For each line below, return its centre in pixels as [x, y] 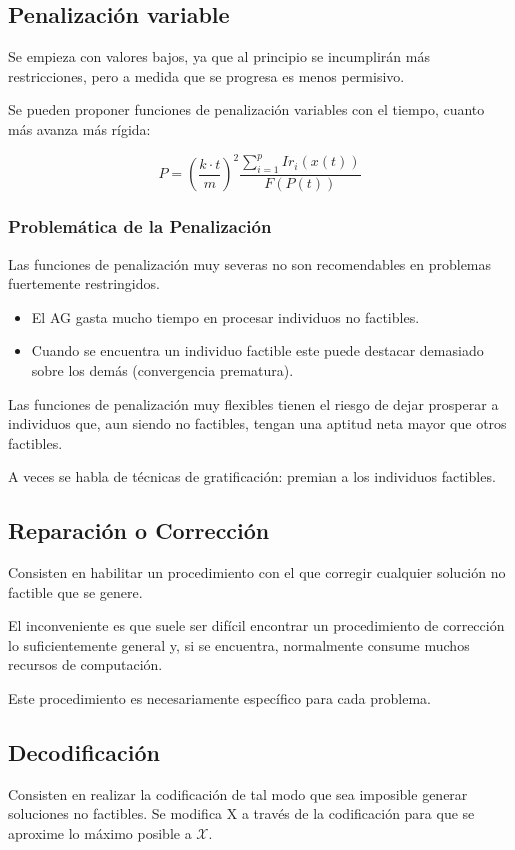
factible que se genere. [75, 591]
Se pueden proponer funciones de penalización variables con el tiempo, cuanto [246, 109]
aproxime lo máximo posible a [100, 833]
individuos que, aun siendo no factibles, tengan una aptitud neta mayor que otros [257, 423]
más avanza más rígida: [79, 128]
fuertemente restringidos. [84, 283]
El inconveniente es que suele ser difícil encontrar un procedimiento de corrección [256, 625]
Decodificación [84, 752]
